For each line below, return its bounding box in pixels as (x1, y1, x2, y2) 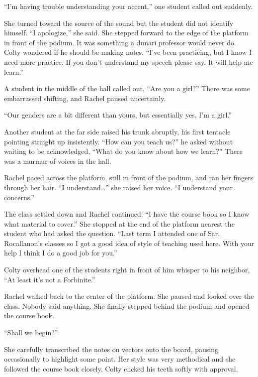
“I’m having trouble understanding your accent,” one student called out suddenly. (4, 1, 253, 11)
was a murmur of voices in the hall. (4, 155, 111, 166)
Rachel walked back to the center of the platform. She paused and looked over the (4, 291, 254, 301)
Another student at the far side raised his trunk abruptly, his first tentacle (4, 126, 231, 136)
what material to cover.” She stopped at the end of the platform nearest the (4, 218, 235, 229)
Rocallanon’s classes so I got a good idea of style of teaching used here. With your (4, 238, 255, 248)
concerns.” (4, 192, 34, 202)
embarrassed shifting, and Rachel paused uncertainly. (4, 93, 166, 103)
